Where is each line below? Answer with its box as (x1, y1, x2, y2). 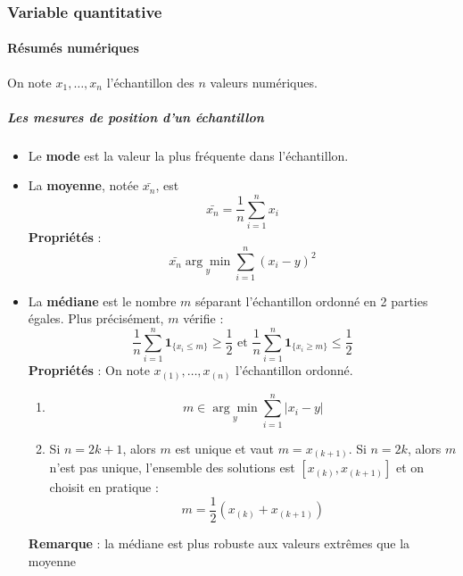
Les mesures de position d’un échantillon (7, 107, 264, 126)
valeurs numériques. (210, 72, 318, 91)
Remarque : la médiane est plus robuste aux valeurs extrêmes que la (28, 533, 410, 552)
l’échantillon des (106, 72, 194, 91)
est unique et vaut (175, 438, 275, 457)
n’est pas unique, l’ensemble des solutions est (49, 458, 295, 477)
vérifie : (183, 309, 224, 328)
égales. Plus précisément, (28, 309, 164, 328)
